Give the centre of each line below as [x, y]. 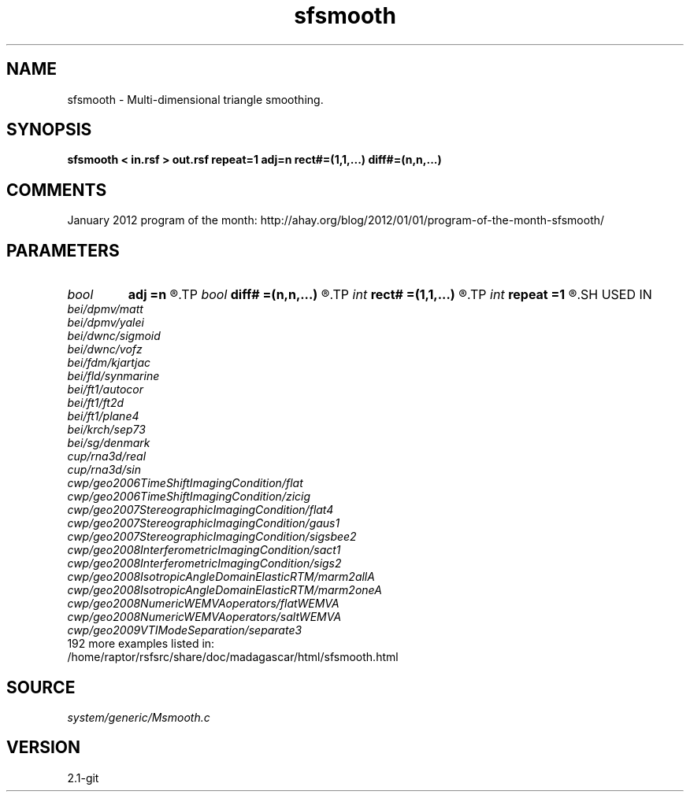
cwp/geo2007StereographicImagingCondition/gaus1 [204, 523]
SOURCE [41, 687]
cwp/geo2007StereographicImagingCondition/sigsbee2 [212, 537]
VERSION [44, 748]
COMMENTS [57, 190]
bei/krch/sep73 [106, 430]
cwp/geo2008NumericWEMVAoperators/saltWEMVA [204, 617]
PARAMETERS [63, 250]
